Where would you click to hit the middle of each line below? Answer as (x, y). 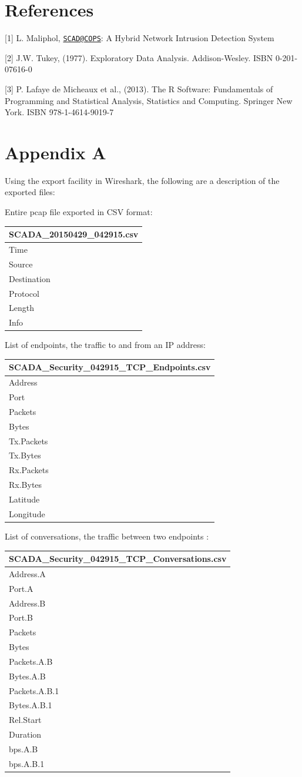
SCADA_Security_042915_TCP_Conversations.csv (118, 559)
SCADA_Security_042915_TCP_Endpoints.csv (110, 367)
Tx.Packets (28, 441)
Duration (25, 734)
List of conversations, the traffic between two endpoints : (107, 536)
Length (21, 308)
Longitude (27, 513)
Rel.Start (25, 720)
